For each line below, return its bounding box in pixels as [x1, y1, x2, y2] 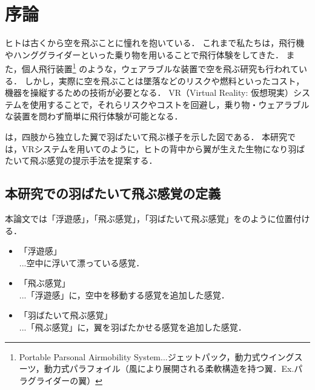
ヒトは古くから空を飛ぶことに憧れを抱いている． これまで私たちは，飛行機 [5, 36, 305, 49]
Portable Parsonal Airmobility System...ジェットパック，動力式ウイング [19, 350, 294, 363]
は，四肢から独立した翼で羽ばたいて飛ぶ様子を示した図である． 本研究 [5, 130, 288, 143]
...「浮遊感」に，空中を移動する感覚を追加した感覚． [19, 288, 230, 301]
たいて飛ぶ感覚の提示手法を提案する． [5, 154, 157, 167]
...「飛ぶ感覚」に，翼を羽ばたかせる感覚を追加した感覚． [19, 321, 247, 334]
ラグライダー [19, 374, 70, 386]
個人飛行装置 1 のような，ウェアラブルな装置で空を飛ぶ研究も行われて [21, 61, 299, 75]
